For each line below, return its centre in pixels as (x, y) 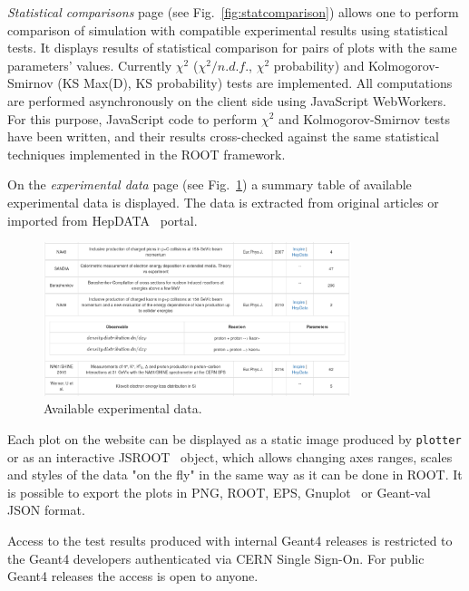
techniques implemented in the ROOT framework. (147, 154)
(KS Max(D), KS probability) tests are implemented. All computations (255, 83)
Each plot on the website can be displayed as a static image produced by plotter (234, 438)
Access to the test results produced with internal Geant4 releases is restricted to (230, 540)
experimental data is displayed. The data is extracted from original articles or (223, 202)
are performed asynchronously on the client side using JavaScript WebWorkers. (227, 100)
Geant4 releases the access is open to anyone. (133, 576)
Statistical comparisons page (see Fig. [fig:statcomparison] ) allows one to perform (233, 12)
